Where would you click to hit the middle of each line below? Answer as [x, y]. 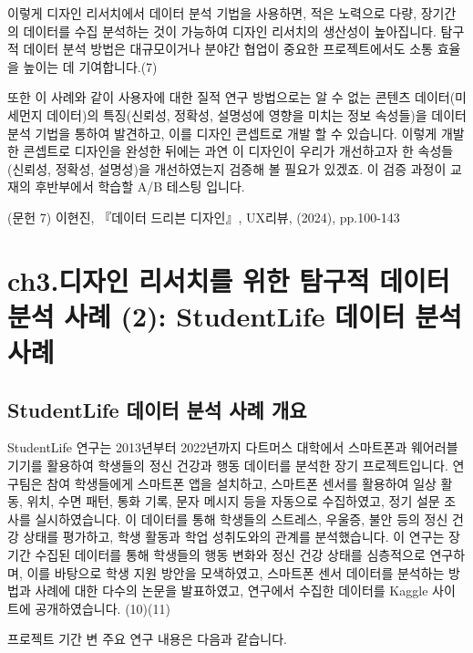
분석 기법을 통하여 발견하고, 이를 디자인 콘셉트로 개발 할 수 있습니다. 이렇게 [222, 133]
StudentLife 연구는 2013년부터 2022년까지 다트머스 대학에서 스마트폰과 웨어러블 [233, 447]
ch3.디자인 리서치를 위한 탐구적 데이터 [229, 280]
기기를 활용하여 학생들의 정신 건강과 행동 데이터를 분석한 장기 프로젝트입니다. [228, 466]
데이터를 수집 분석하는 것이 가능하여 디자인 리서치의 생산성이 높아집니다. [230, 31]
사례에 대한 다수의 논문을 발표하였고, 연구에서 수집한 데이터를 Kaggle [231, 591]
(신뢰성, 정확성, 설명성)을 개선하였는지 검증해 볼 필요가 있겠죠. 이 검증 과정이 [227, 168]
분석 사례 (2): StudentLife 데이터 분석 [235, 315]
